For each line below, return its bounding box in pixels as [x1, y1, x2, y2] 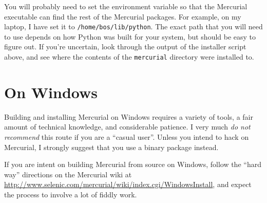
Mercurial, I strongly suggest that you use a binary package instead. [4, 141, 219, 152]
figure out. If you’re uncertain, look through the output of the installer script [4, 41, 246, 52]
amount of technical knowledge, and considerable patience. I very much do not [4, 121, 251, 132]
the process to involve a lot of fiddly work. [4, 189, 137, 199]
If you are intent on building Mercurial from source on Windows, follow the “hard [4, 159, 261, 170]
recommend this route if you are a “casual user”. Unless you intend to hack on [4, 132, 249, 142]
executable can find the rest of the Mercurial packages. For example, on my [4, 11, 241, 22]
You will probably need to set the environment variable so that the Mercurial [4, 1, 247, 11]
